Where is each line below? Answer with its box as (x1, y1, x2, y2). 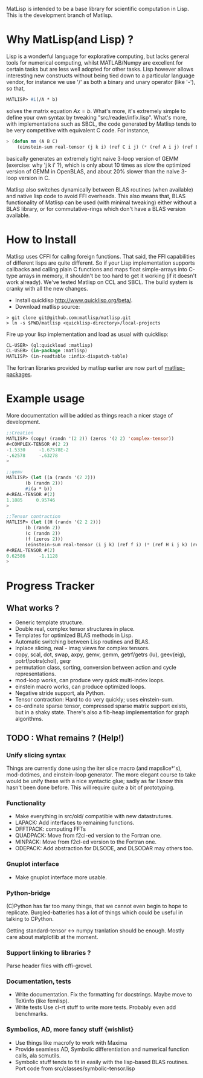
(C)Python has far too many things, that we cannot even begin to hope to (6, 902, 188, 909)
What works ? (6, 602, 59, 613)
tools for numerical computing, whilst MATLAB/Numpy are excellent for (6, 59, 183, 66)
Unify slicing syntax (6, 750, 66, 759)
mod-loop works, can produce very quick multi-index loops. (14, 677, 165, 684)
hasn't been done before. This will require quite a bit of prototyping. (6, 784, 175, 791)
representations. (14, 670, 56, 677)
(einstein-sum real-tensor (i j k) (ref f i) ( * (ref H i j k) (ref (25, 541, 201, 547)
